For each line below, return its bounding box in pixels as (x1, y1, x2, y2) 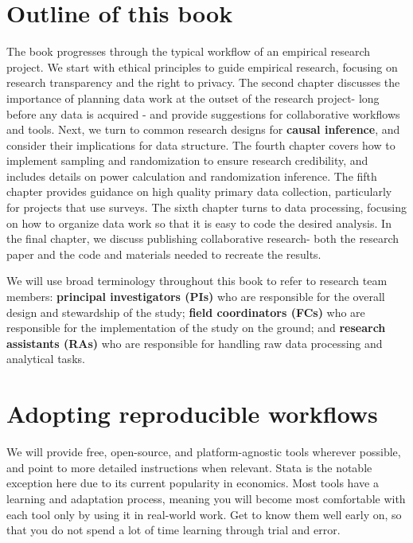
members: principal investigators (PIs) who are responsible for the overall (6, 288, 385, 305)
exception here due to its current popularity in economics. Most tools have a (6, 475, 379, 491)
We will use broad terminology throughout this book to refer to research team (6, 272, 388, 289)
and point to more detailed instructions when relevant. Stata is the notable (6, 459, 372, 475)
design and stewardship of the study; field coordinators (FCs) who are (6, 303, 365, 320)
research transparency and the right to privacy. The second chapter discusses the (6, 74, 400, 91)
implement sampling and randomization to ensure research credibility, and (6, 152, 368, 169)
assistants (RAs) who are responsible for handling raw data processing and (6, 334, 383, 351)
